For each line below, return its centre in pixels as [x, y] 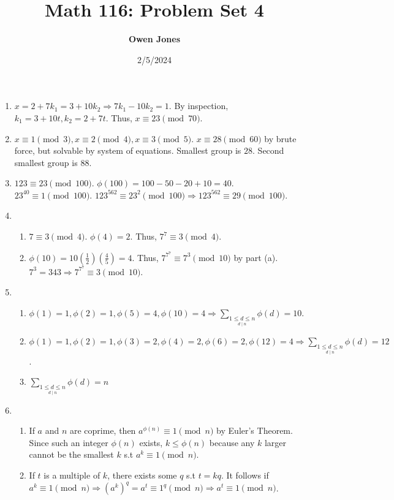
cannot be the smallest [71, 454]
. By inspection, [199, 106]
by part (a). [256, 257]
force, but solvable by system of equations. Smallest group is [128, 150]
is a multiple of [72, 475]
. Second [268, 150]
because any [232, 442]
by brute [280, 138]
